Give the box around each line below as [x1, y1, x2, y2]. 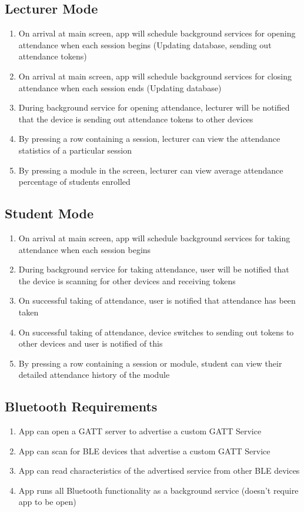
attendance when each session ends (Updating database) [18, 81, 222, 94]
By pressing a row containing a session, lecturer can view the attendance [18, 132, 280, 145]
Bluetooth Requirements [5, 397, 158, 415]
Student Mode [5, 204, 94, 222]
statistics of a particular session [18, 144, 132, 156]
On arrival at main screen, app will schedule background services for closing [18, 69, 292, 82]
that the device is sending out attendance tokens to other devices [18, 112, 253, 125]
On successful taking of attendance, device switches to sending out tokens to [18, 325, 294, 338]
